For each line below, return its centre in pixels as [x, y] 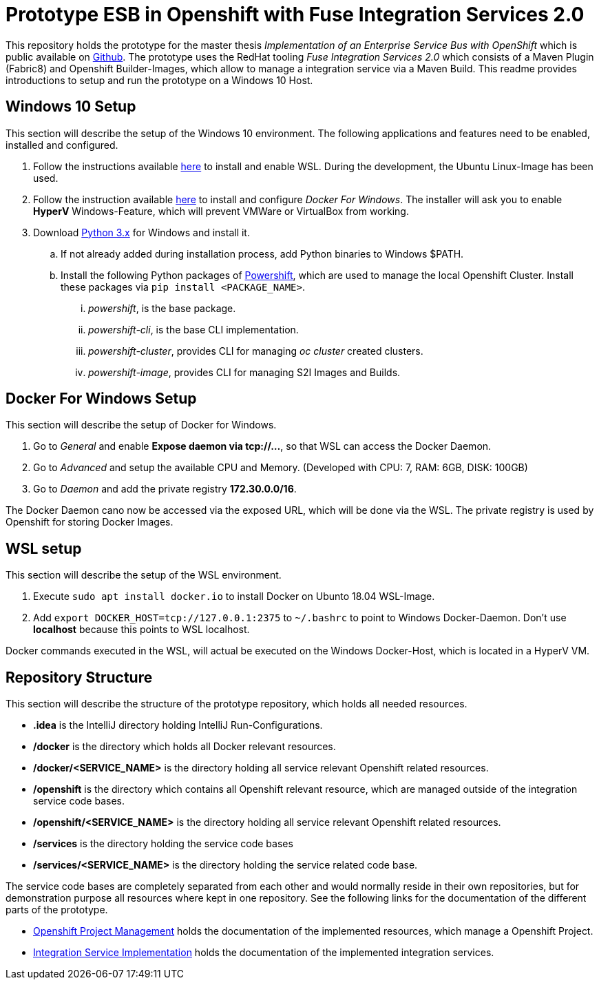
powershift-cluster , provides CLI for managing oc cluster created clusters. [256, 351]
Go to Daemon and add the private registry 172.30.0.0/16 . [165, 489]
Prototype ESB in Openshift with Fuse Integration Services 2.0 [295, 14]
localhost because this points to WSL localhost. [141, 630]
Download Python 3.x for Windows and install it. [141, 232]
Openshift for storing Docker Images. [90, 522]
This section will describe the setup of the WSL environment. [144, 575]
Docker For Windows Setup [101, 399]
